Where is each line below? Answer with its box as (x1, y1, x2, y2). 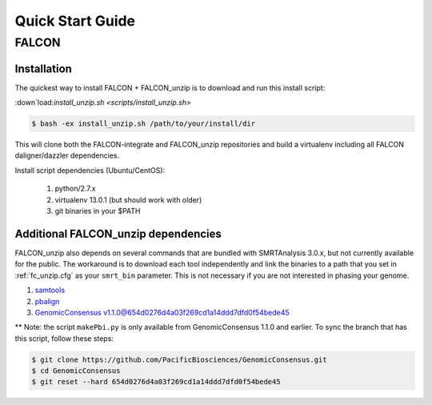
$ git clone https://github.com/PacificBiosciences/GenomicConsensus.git (31, 355, 327, 364)
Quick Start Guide (14, 12, 136, 30)
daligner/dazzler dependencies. (14, 150, 120, 160)
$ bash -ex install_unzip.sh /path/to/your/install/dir (31, 119, 256, 128)
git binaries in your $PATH (54, 207, 141, 216)
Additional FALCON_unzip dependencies (14, 227, 222, 240)
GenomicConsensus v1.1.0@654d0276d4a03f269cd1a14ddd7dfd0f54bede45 (34, 307, 290, 317)
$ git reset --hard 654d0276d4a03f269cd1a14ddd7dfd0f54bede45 (31, 377, 281, 387)
